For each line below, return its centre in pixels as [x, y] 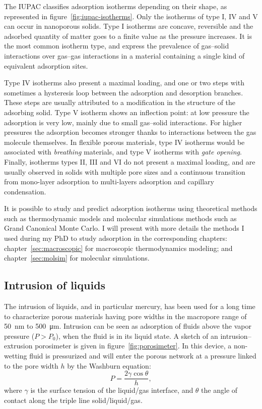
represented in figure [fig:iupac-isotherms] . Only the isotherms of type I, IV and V [131, 16]
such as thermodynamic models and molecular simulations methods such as [120, 218]
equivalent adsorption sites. [46, 65]
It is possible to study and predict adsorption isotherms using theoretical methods [131, 208]
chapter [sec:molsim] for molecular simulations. [77, 258]
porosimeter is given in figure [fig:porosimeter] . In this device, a [133, 346]
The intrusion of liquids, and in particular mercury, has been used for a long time [130, 306]
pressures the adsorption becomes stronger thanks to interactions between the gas [130, 132]
